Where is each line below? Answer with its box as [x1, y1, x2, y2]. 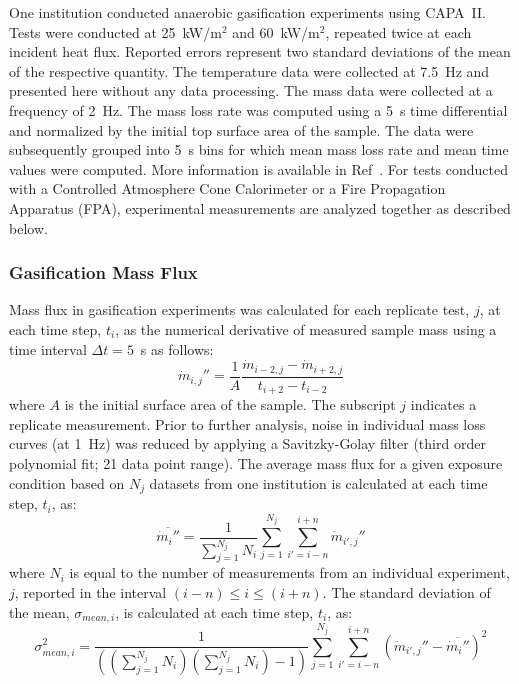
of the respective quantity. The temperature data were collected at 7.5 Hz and [9, 60, 490, 81]
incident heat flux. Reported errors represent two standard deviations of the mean [9, 41, 511, 62]
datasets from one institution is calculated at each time [149, 472, 488, 493]
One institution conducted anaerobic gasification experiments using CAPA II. [9, 2, 487, 22]
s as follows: [140, 338, 214, 359]
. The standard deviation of [322, 582, 491, 603]
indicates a [410, 394, 477, 415]
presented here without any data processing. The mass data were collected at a [9, 80, 493, 101]
